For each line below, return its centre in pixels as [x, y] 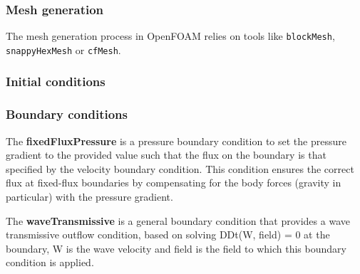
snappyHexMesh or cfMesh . [63, 49]
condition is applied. [50, 262]
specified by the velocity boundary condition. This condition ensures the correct [180, 168]
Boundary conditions [67, 114]
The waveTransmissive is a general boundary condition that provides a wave [178, 220]
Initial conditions [56, 81]
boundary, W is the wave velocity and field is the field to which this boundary [176, 248]
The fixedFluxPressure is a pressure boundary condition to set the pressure [176, 141]
